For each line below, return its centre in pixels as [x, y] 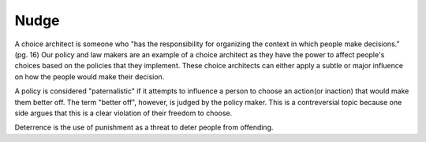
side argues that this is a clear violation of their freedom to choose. [123, 113]
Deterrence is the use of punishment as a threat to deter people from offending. [144, 127]
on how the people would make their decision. [90, 76]
